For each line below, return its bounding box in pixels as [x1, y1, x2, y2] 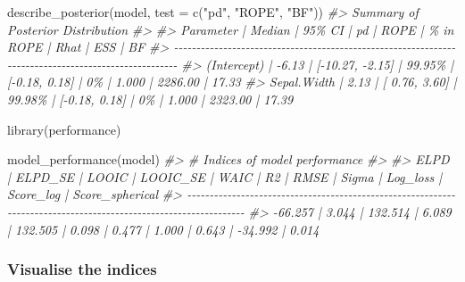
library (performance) [7, 120, 121, 138]
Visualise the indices [7, 258, 157, 280]
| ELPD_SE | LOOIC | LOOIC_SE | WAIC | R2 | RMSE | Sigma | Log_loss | [7, 167, 443, 186]
